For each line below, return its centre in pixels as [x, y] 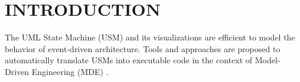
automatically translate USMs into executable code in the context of [129, 60]
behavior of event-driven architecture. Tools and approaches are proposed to [143, 48]
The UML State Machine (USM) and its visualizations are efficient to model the [150, 37]
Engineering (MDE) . [70, 71]
